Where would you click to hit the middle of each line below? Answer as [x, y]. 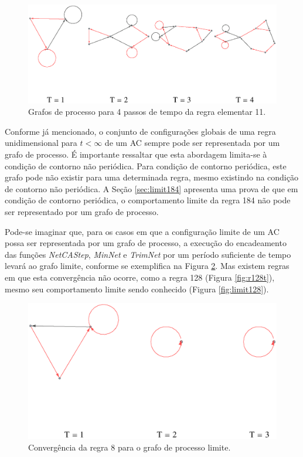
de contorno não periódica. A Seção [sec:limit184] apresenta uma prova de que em [151, 188]
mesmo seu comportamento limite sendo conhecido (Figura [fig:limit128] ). [137, 289]
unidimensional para [41, 143]
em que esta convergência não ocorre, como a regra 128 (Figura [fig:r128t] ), [140, 277]
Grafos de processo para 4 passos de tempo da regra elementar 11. [147, 112]
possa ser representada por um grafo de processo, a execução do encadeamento [146, 243]
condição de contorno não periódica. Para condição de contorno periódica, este [146, 166]
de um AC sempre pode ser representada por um [192, 143]
